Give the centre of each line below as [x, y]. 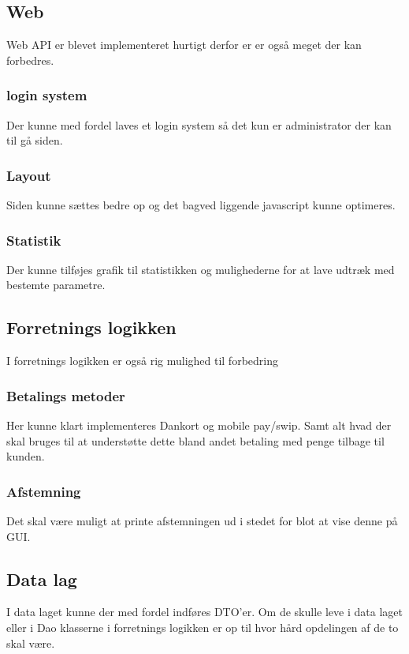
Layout [29, 175]
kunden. [26, 456]
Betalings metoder [66, 395]
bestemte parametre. [56, 285]
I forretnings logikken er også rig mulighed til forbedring [142, 361]
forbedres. [30, 60]
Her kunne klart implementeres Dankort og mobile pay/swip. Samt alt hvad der [199, 425]
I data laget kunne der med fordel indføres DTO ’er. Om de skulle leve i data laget [204, 612]
